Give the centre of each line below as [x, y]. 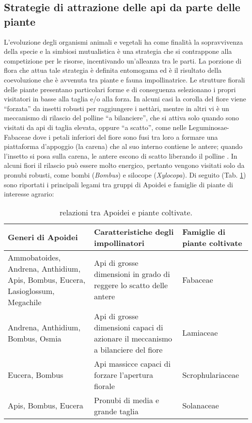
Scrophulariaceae [211, 374]
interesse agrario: [29, 194]
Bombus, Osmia [35, 338]
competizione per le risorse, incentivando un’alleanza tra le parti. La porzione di [123, 60]
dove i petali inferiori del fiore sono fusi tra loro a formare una [126, 137]
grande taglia [116, 411]
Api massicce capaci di [132, 363]
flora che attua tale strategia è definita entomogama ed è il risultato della [113, 70]
